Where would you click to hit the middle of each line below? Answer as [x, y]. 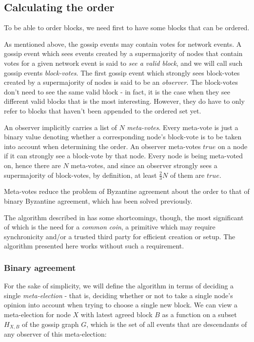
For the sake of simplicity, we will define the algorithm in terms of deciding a [119, 286]
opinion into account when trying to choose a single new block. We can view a [121, 305]
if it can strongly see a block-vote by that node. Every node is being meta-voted [124, 156]
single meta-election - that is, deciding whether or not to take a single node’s [118, 295]
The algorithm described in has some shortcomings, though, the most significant [124, 217]
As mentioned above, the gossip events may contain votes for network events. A [123, 44]
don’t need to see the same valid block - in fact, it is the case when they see [117, 91]
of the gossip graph [50, 324]
